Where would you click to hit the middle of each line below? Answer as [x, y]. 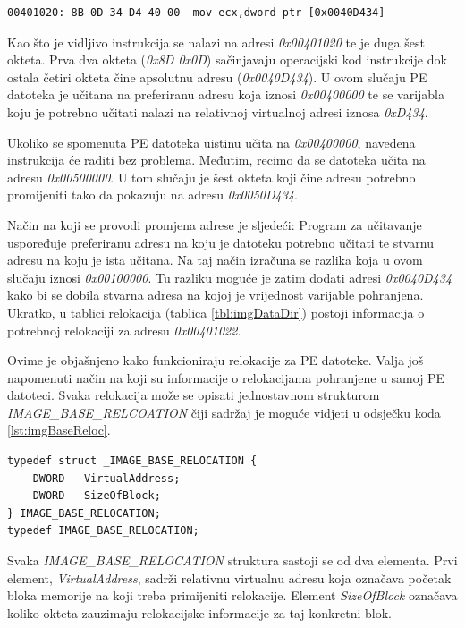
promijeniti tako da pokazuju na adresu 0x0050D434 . [152, 195]
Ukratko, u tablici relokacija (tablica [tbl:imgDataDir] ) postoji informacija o [216, 312]
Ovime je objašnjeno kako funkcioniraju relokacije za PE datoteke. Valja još [216, 360]
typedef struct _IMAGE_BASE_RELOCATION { [132, 461]
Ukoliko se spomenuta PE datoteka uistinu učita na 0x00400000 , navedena [211, 142]
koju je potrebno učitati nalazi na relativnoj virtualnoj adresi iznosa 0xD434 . [218, 111]
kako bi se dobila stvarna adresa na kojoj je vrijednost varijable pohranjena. [216, 295]
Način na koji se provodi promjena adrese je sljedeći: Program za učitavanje [215, 224]
